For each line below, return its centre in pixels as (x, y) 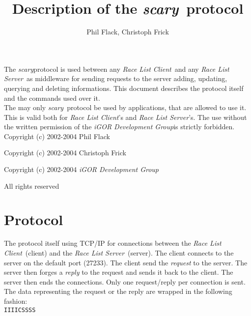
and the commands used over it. (52, 98)
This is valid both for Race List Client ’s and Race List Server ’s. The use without (125, 117)
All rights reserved (32, 186)
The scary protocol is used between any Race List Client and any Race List (117, 69)
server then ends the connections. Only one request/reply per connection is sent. (125, 281)
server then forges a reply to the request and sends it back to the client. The (119, 272)
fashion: (16, 301)
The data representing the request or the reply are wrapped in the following (118, 291)
